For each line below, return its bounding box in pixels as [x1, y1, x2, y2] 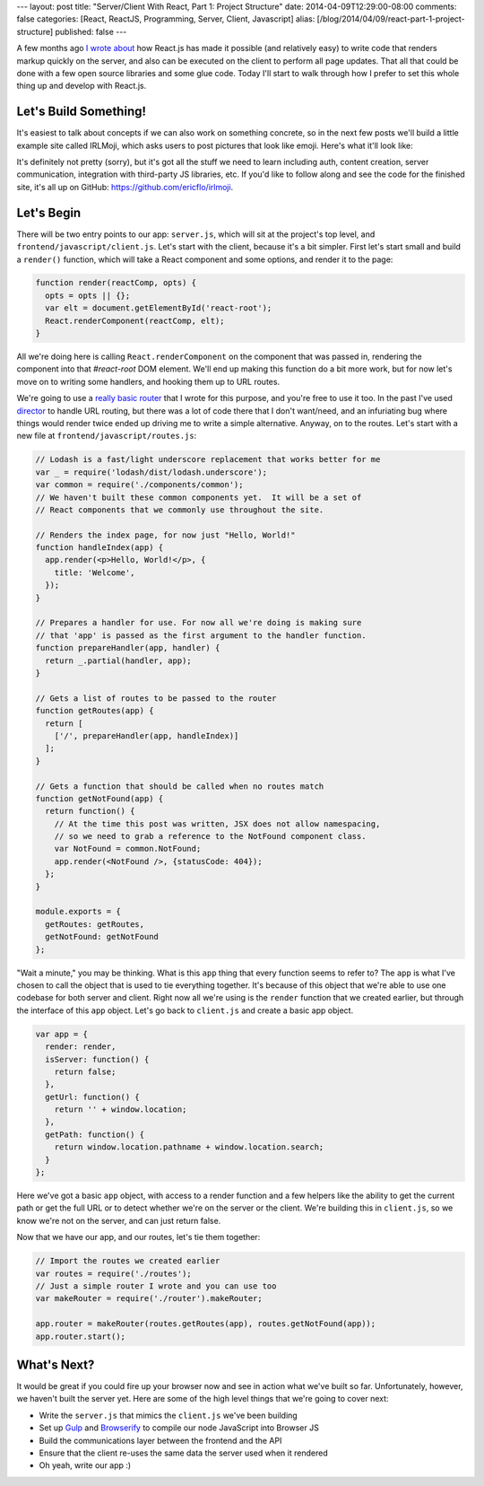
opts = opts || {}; [45, 290, 131, 301]
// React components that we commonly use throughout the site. [35, 504, 324, 515]
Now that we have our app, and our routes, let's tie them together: [16, 1232, 261, 1243]
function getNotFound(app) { [35, 793, 164, 803]
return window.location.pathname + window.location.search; [54, 1142, 324, 1152]
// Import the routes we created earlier [35, 1256, 220, 1266]
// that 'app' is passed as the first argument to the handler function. [35, 630, 367, 641]
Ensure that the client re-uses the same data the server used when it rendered [39, 1447, 328, 1458]
